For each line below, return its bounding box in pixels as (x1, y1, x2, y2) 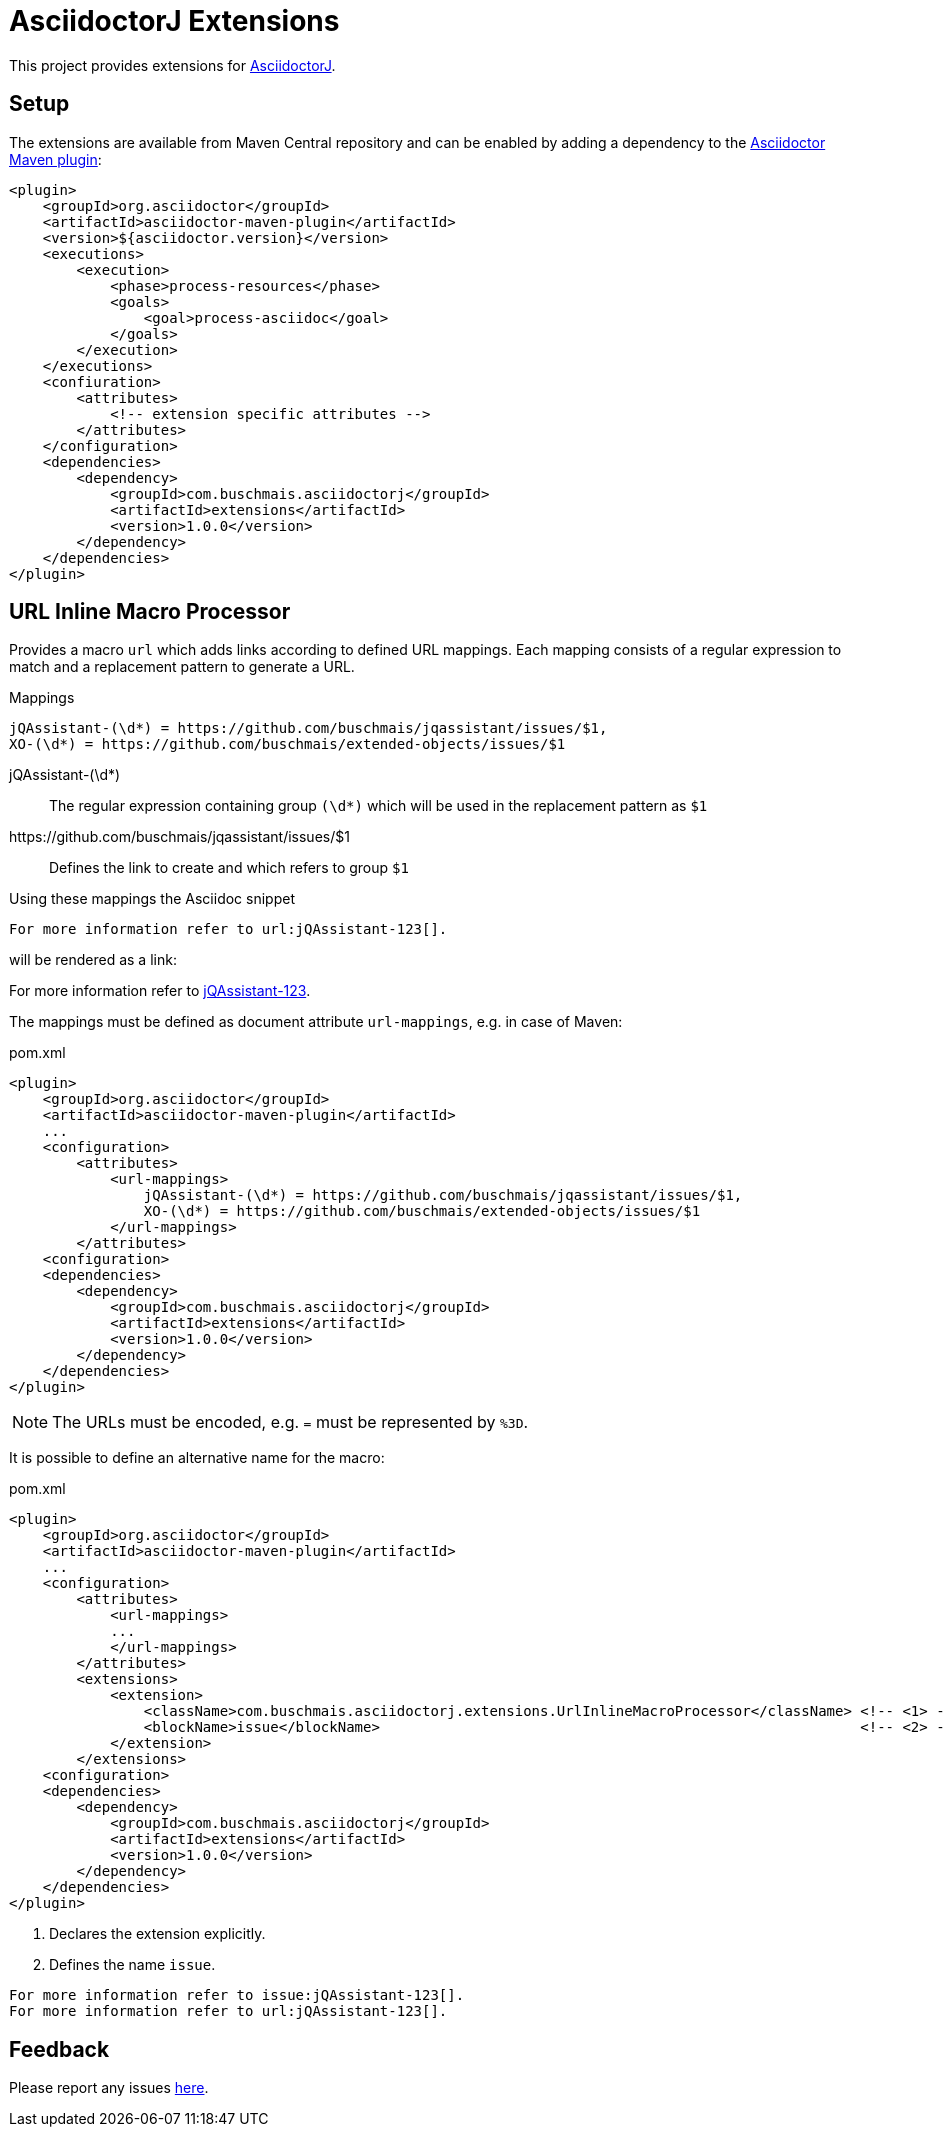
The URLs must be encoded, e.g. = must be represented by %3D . (52, 1412, 529, 1433)
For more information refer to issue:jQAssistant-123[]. (9, 1987, 465, 2004)
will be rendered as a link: (9, 951, 177, 969)
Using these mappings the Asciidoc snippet (9, 890, 295, 908)
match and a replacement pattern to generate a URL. (9, 658, 355, 676)
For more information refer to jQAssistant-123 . (9, 982, 311, 1000)
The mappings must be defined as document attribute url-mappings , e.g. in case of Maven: (9, 1013, 623, 1031)
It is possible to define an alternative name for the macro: (9, 1449, 385, 1467)
